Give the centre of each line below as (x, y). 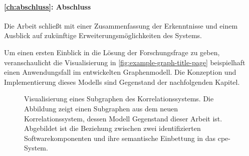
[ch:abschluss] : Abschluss (48, 6)
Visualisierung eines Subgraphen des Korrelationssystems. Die (119, 99)
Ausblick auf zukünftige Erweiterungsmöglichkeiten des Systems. (103, 35)
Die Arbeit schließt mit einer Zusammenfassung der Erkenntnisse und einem (121, 25)
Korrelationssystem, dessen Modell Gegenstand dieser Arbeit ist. (123, 118)
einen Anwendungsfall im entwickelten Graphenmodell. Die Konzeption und (120, 72)
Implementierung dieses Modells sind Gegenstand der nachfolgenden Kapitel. (122, 82)
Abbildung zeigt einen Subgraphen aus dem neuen (101, 108)
